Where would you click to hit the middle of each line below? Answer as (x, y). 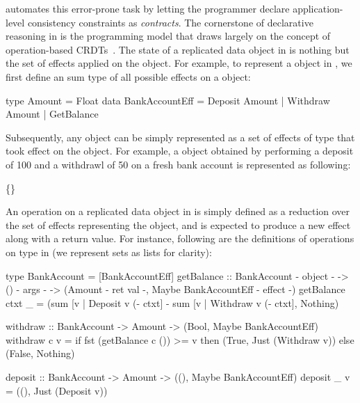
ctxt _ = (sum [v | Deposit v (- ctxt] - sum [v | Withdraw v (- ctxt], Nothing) (172, 302)
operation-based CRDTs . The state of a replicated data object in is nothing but (178, 49)
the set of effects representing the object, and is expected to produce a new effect (178, 224)
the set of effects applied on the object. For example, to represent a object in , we (179, 63)
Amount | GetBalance (52, 114)
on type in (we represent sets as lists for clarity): (109, 252)
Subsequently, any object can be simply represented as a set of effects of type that (180, 137)
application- (318, 8)
